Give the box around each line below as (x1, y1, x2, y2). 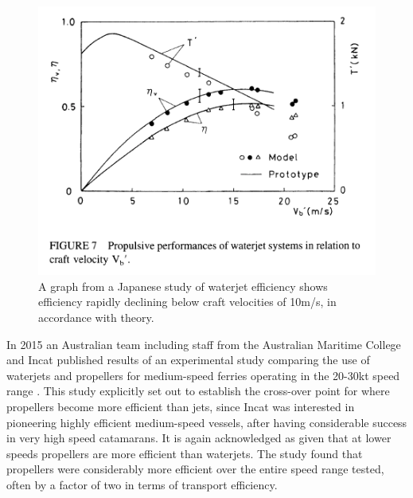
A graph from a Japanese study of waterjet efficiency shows (38, 277, 328, 294)
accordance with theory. (38, 308, 154, 325)
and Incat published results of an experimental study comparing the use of (6, 351, 370, 368)
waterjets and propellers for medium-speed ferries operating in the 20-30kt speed (6, 367, 400, 383)
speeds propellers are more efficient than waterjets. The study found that (6, 445, 363, 461)
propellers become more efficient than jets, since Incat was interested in (6, 398, 355, 414)
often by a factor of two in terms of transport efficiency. (6, 476, 278, 492)
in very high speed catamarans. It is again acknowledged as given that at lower (6, 429, 392, 446)
